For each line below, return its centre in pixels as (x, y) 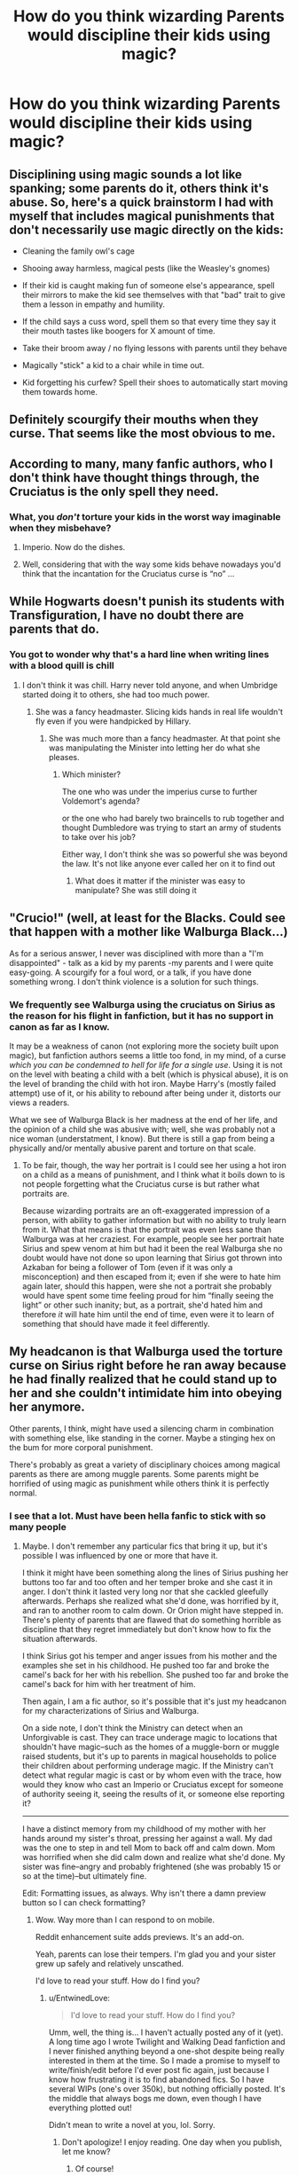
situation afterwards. (59, 1638)
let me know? (86, 2151)
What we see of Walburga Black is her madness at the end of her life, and (143, 1119)
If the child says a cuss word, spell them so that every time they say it (149, 322)
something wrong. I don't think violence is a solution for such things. (134, 981)
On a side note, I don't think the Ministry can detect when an (133, 1728)
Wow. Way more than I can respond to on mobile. (125, 1920)
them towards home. (59, 392)
